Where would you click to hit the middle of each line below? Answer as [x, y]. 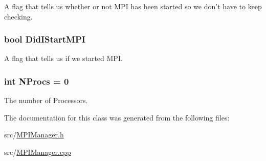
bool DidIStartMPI [45, 39]
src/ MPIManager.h [34, 135]
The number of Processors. [46, 100]
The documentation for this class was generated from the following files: [117, 117]
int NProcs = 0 [37, 81]
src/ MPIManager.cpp [38, 152]
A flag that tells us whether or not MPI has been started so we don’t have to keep [133, 6]
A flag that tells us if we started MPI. [63, 58]
